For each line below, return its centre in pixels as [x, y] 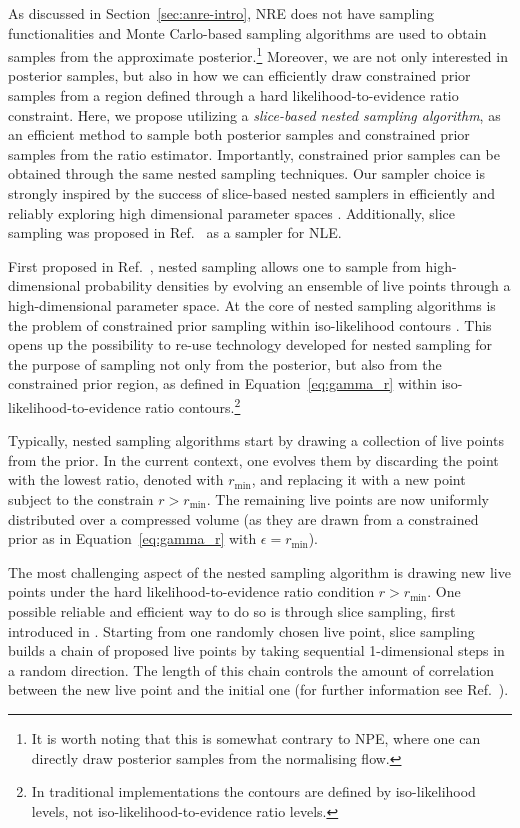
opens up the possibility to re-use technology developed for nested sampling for [250, 344]
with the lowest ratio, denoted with [116, 479]
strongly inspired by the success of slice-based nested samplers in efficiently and [251, 193]
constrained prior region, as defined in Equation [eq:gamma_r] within [222, 383]
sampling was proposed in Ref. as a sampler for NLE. [175, 232]
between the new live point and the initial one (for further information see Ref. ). [258, 689]
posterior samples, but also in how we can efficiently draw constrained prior [239, 75]
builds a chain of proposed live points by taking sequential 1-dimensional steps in [256, 650]
